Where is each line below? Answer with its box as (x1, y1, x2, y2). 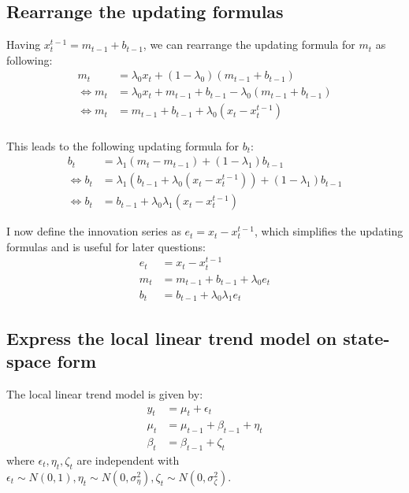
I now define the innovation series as (6, 223, 181, 239)
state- (343, 325, 390, 350)
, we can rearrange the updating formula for (143, 36, 355, 53)
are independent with (76, 451, 180, 468)
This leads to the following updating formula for (6, 137, 240, 154)
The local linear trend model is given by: (6, 385, 203, 402)
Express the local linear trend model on (6, 325, 337, 350)
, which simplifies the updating (254, 223, 403, 239)
